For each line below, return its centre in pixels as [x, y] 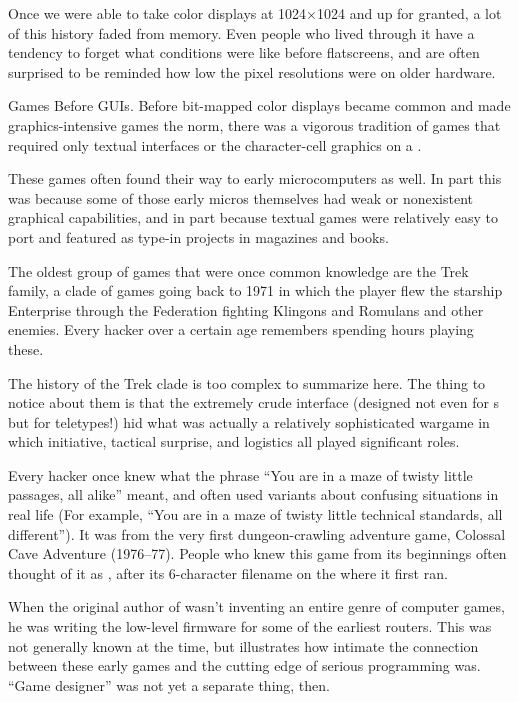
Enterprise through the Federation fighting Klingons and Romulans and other [246, 309]
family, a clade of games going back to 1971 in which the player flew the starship [255, 290]
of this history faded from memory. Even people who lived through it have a [241, 32]
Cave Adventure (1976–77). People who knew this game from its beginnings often [257, 553]
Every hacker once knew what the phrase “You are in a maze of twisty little [240, 474]
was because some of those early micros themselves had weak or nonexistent [240, 197]
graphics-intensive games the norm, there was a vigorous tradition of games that [254, 124]
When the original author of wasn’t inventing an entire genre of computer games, [256, 606]
